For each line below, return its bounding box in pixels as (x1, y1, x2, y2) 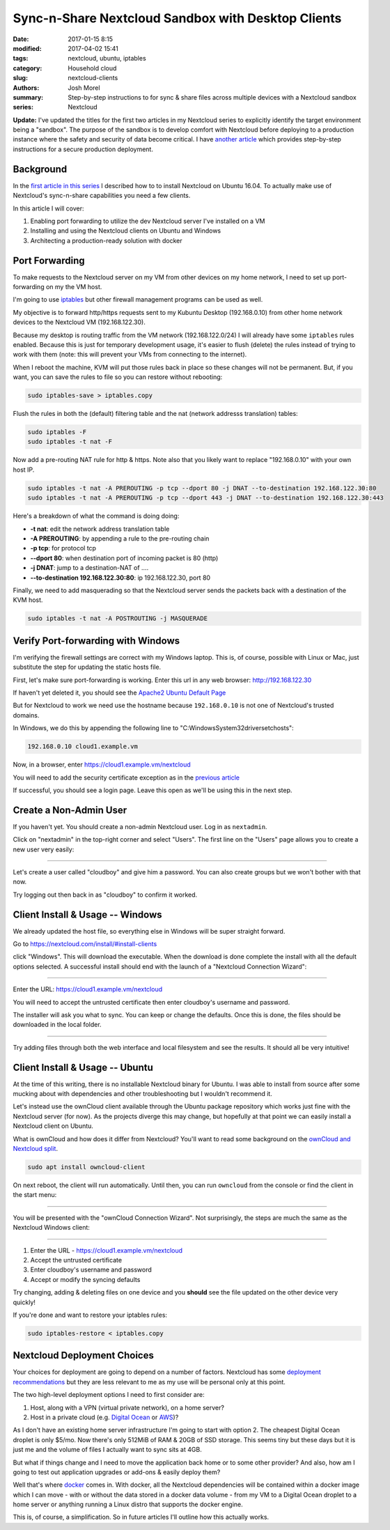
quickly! (13, 1298, 36, 1306)
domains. (13, 711, 40, 719)
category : (13, 63, 42, 72)
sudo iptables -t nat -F (27, 438, 113, 446)
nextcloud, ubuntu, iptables (68, 54, 146, 63)
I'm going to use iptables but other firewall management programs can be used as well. (13, 295, 263, 304)
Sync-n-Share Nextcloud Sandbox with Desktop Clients (13, 10, 342, 26)
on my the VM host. (45, 283, 102, 291)
